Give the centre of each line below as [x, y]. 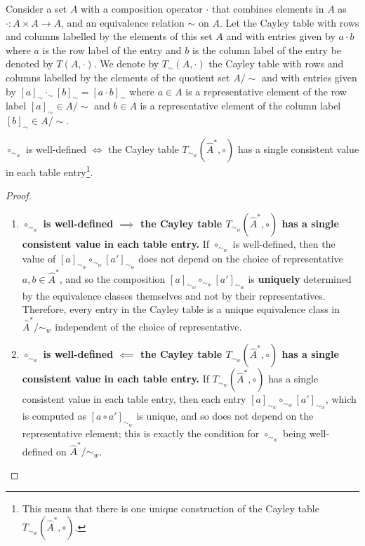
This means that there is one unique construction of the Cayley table [171, 508]
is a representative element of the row [266, 91]
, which [341, 399]
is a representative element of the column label [240, 106]
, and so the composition [112, 278]
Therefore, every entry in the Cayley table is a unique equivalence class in [181, 309]
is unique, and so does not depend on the [225, 416]
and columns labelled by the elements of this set [109, 36]
